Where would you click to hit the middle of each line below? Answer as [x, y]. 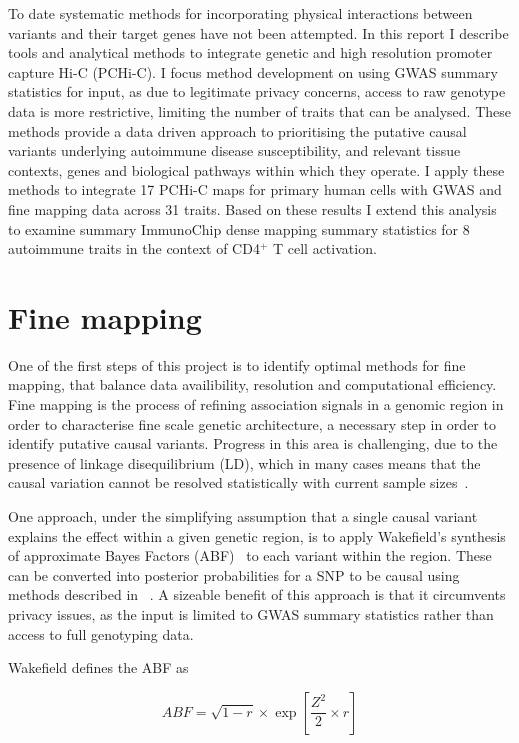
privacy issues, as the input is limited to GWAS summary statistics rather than [251, 613]
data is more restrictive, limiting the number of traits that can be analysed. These [260, 110]
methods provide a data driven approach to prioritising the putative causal [237, 130]
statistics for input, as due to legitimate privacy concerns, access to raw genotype [257, 91]
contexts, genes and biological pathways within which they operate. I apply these [256, 169]
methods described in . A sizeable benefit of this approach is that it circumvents [257, 594]
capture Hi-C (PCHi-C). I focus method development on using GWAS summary [253, 71]
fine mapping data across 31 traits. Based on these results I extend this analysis [252, 208]
